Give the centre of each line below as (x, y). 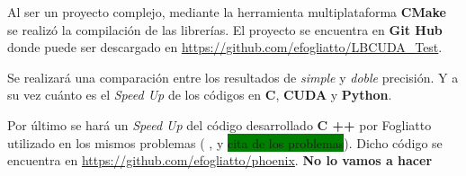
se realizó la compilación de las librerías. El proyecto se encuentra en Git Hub (225, 29)
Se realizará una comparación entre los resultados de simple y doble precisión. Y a (233, 77)
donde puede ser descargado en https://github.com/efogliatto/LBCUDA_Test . (225, 47)
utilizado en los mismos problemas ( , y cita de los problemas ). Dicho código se (225, 142)
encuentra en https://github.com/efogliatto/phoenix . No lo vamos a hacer (220, 160)
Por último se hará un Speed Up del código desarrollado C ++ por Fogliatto (220, 124)
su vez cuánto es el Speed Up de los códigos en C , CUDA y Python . (200, 95)
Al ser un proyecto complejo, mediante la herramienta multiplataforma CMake (227, 12)
